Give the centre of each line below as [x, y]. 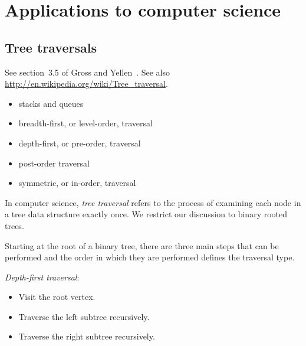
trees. [14, 225]
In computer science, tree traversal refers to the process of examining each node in [153, 202]
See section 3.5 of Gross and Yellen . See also [88, 72]
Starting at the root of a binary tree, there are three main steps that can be [142, 245]
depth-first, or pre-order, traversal [80, 143]
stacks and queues [51, 103]
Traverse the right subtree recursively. [87, 336]
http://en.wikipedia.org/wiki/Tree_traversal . [86, 84]
